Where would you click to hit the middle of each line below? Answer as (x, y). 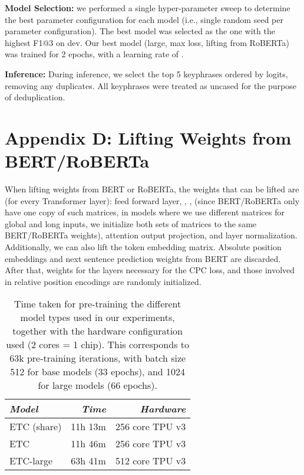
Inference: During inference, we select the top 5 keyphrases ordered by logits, (146, 73)
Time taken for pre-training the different (98, 304)
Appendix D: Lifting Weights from (148, 137)
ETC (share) (36, 427)
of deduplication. (35, 97)
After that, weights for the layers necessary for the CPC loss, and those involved (150, 270)
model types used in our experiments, (98, 317)
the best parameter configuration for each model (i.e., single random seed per (144, 19)
